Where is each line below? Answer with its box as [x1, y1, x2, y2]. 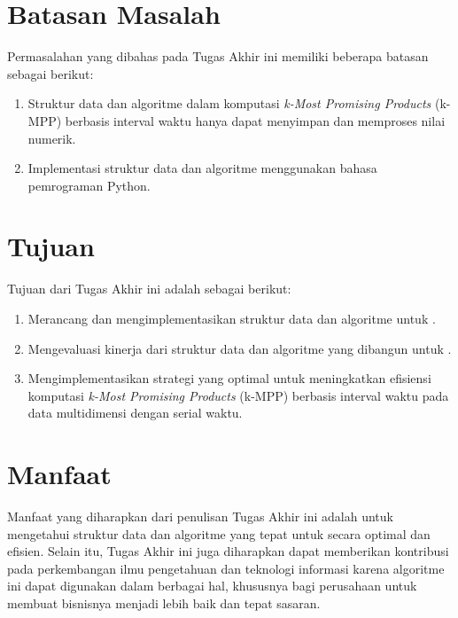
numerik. [27, 129, 76, 147]
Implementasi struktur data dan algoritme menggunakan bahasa [27, 159, 377, 177]
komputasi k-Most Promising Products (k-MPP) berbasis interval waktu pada [27, 386, 449, 404]
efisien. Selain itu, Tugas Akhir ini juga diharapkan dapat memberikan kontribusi [7, 542, 449, 560]
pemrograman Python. [27, 176, 151, 194]
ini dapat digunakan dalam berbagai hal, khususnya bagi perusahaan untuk [7, 576, 417, 595]
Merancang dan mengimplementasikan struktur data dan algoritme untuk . [27, 309, 436, 327]
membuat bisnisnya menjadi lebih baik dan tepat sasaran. [7, 594, 321, 613]
